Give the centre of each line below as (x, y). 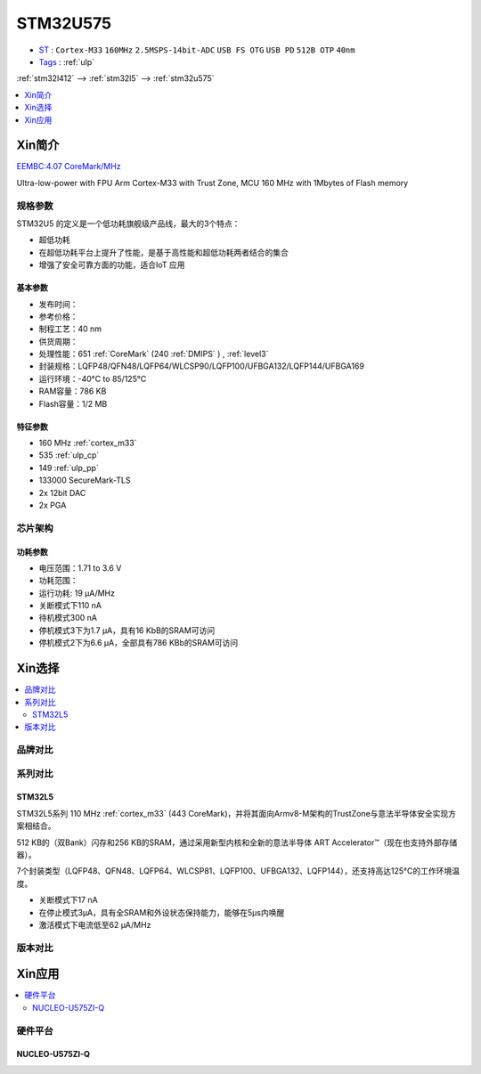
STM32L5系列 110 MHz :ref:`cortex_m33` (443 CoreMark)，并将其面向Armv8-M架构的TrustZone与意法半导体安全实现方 (236, 813)
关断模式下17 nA (68, 900)
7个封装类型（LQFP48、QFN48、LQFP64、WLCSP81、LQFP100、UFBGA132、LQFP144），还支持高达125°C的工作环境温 (238, 871)
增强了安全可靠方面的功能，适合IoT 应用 (112, 265)
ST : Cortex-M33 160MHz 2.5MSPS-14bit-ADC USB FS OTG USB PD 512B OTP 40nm (197, 50)
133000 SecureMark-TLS (85, 480)
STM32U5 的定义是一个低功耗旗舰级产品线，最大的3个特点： (128, 224)
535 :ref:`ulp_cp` (69, 455)
